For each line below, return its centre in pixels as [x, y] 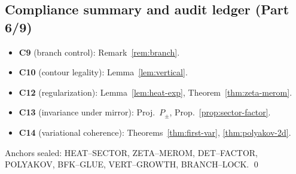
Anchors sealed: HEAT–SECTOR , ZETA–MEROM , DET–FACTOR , [132, 152]
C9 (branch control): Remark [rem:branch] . [99, 52]
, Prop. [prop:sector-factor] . [220, 112]
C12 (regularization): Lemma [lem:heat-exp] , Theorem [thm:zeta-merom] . [155, 92]
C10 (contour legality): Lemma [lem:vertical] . [103, 72]
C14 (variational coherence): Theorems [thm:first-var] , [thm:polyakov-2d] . [155, 132]
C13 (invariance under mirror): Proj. [87, 112]
